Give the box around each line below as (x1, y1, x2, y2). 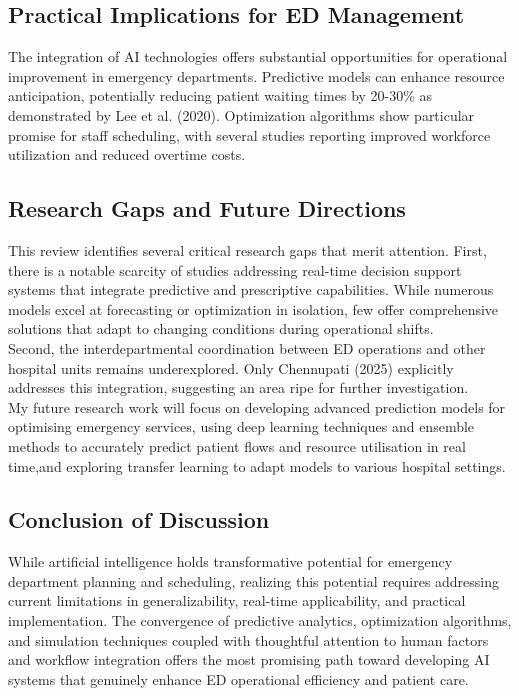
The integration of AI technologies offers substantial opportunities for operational (8, 46, 508, 67)
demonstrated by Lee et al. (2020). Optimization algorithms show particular (8, 104, 475, 125)
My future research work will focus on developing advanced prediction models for (8, 396, 506, 417)
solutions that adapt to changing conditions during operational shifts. (8, 318, 434, 339)
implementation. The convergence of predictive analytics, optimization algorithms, (8, 610, 512, 631)
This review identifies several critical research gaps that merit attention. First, (8, 239, 487, 260)
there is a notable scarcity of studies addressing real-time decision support (8, 259, 462, 280)
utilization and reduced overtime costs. (8, 144, 246, 165)
